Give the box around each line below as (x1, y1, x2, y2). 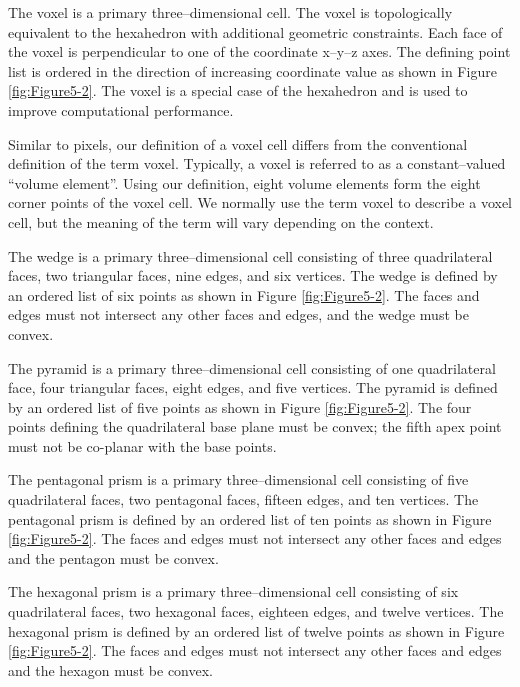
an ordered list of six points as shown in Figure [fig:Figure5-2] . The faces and (8, 284, 480, 305)
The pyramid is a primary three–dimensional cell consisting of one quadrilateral (8, 357, 496, 378)
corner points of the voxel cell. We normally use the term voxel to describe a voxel (8, 192, 512, 213)
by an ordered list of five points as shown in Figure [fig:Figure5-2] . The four (8, 396, 472, 417)
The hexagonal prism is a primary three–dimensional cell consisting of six (8, 581, 459, 602)
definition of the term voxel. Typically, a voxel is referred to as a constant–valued (8, 153, 506, 174)
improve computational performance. (8, 99, 234, 120)
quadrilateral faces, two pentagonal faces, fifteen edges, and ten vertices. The (8, 489, 479, 510)
